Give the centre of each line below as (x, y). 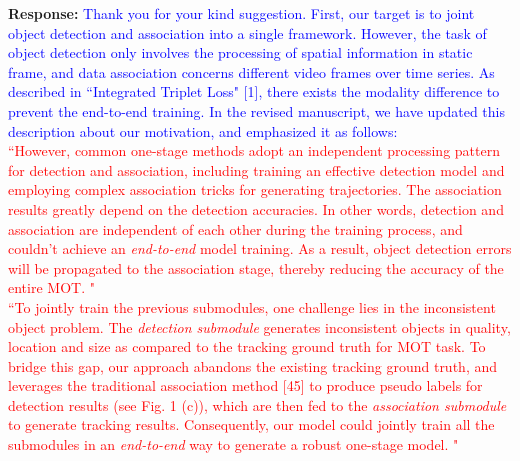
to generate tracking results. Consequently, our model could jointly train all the (251, 424)
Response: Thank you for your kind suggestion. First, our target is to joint (241, 13)
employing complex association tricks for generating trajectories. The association (255, 189)
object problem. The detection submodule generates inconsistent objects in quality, (259, 326)
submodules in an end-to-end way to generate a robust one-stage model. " (233, 444)
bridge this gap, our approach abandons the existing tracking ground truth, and (253, 365)
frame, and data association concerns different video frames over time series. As (251, 71)
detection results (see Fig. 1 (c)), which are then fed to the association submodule (257, 404)
